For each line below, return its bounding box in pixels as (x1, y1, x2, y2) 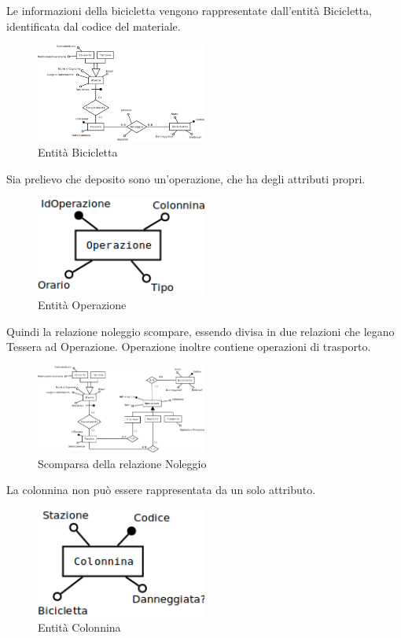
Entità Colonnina (38, 619, 121, 636)
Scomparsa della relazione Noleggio (38, 455, 207, 471)
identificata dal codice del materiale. (6, 17, 181, 34)
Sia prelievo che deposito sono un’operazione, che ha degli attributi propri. (6, 170, 366, 186)
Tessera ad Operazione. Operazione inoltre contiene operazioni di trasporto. (6, 338, 371, 355)
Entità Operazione (38, 297, 127, 313)
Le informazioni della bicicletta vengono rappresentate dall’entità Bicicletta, (6, 2, 372, 18)
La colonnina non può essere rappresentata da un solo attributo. (6, 481, 316, 498)
